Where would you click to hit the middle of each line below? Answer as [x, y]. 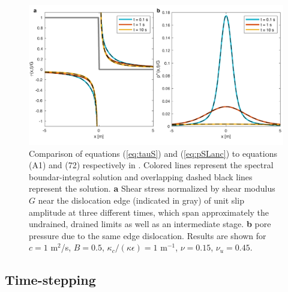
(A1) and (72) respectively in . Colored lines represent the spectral [151, 165]
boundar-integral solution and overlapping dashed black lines [141, 176]
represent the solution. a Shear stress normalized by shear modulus [152, 188]
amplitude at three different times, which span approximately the [149, 212]
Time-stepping [50, 280]
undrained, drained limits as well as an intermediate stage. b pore [150, 224]
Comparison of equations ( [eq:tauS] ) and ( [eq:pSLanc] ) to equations [153, 153]
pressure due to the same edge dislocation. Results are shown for [148, 235]
